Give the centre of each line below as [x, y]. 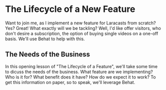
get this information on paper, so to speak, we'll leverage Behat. [70, 82]
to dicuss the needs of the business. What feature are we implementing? [79, 72]
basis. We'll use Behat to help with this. [45, 39]
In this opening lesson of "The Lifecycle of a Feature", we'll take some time [81, 66]
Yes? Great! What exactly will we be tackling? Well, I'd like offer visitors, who [83, 28]
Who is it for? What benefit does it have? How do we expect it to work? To [81, 77]
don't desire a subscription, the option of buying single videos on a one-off [82, 33]
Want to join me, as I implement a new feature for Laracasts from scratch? [81, 23]
